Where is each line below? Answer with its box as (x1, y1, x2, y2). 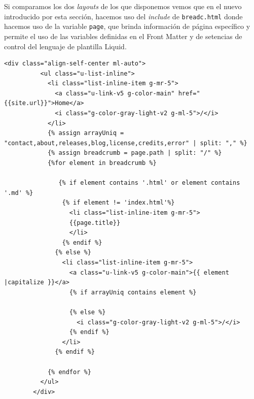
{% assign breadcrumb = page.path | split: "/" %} (47, 149, 222, 157)
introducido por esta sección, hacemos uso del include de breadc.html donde (4, 11, 243, 21)
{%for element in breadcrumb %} (47, 159, 157, 167)
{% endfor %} (47, 368, 91, 376)
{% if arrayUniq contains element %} (69, 288, 197, 296)
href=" (178, 89, 200, 97)
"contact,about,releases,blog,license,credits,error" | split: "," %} (4, 139, 247, 147)
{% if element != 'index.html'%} (62, 199, 175, 207)
